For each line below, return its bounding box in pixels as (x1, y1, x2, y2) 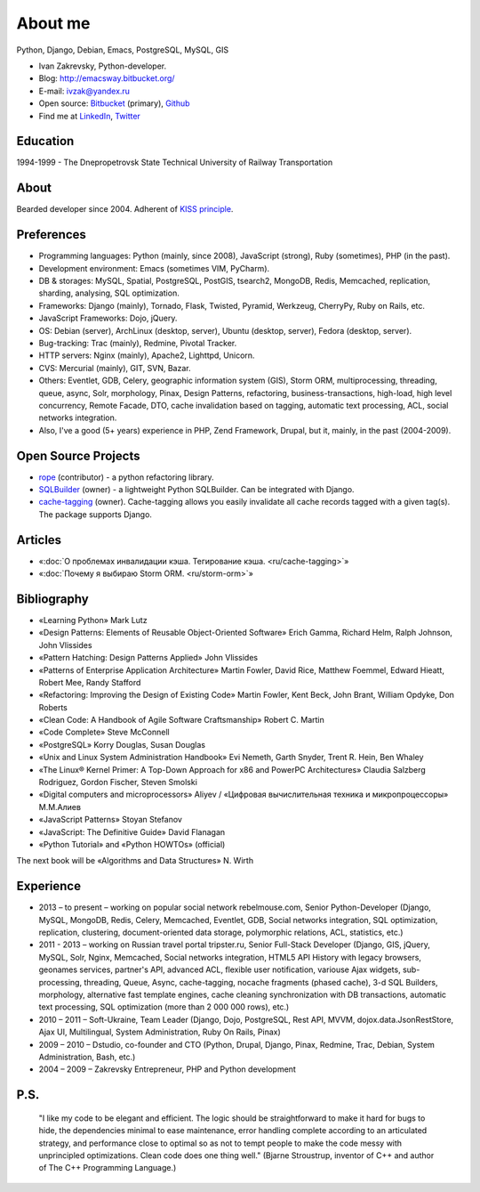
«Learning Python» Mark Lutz (38, 614, 148, 625)
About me (16, 13, 91, 33)
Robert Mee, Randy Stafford (38, 677, 141, 687)
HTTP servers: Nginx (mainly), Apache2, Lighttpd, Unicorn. (38, 350, 255, 361)
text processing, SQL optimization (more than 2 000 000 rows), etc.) (38, 1001, 290, 1012)
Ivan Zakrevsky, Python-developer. (38, 61, 167, 71)
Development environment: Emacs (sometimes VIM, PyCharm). (38, 263, 270, 273)
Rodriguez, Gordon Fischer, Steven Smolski (38, 777, 197, 788)
